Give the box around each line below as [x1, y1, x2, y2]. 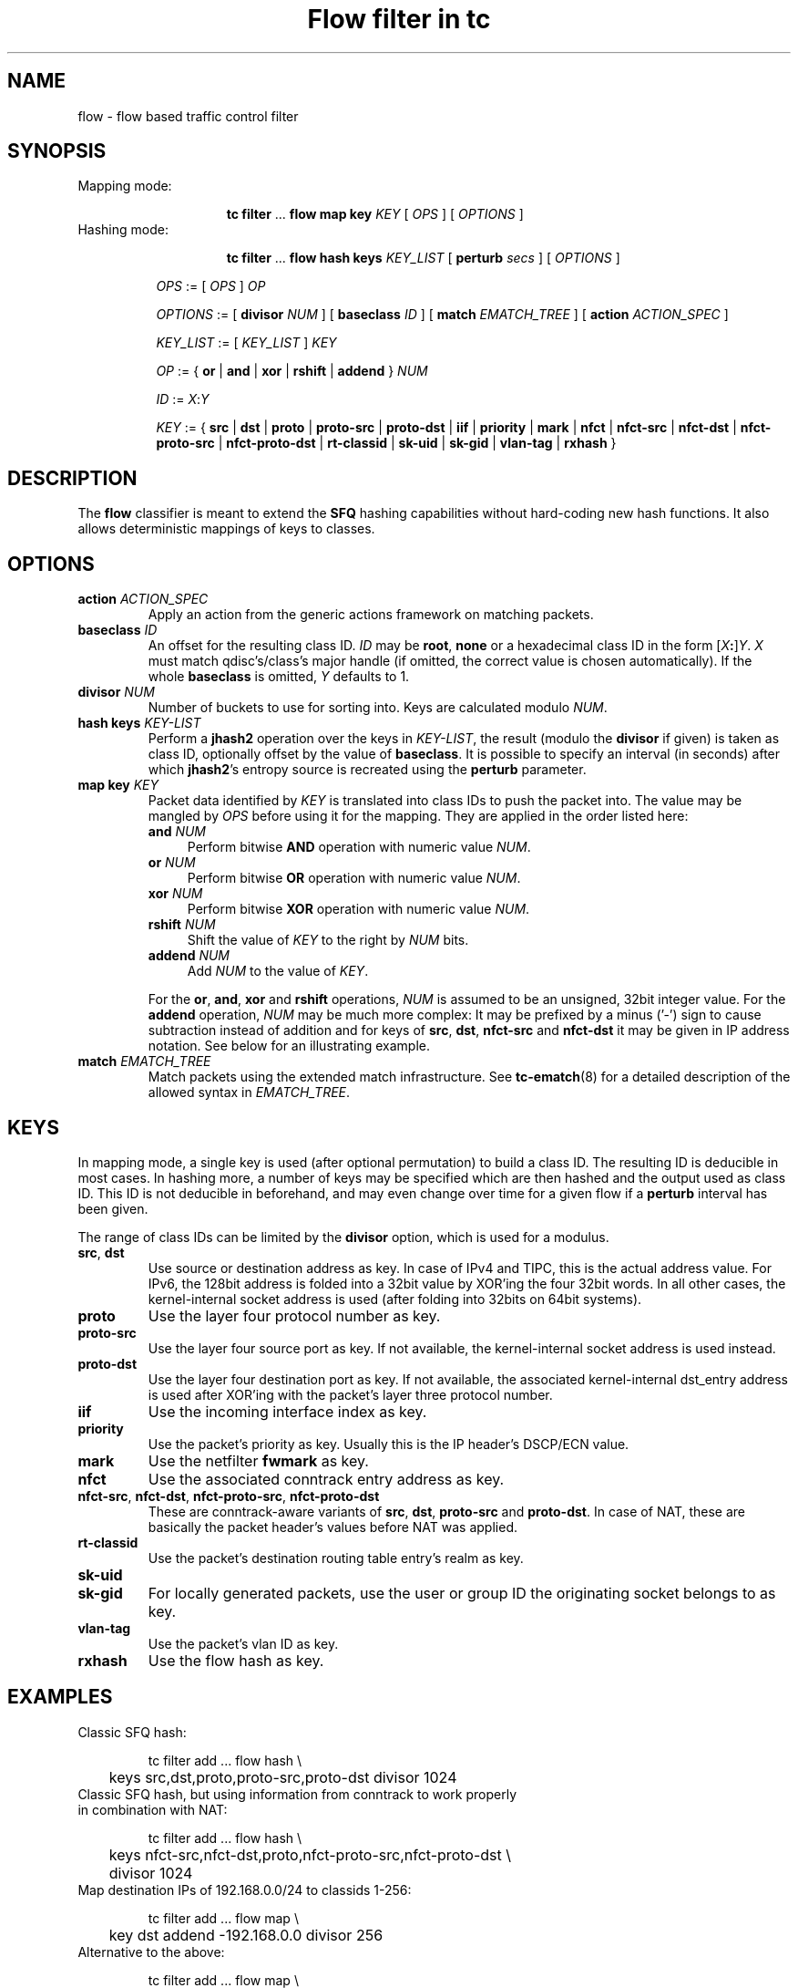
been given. [77, 1200, 148, 1217]
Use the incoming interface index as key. [148, 1402, 427, 1421]
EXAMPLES [7, 1685, 113, 1709]
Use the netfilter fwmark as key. [148, 1451, 369, 1470]
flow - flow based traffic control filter [77, 108, 299, 124]
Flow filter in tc [307, 4, 491, 35]
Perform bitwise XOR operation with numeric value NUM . [187, 901, 530, 917]
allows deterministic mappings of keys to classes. [77, 521, 375, 537]
